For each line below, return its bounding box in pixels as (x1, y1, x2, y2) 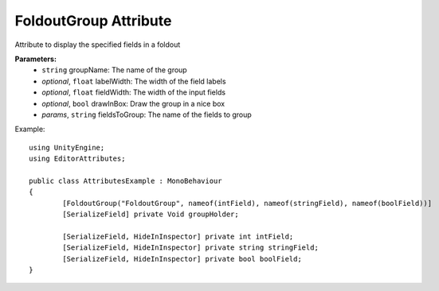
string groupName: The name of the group (41, 65, 187, 75)
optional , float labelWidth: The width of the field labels (41, 76, 226, 86)
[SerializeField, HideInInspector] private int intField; (62, 231, 294, 241)
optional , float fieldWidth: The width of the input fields (41, 87, 226, 97)
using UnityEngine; (29, 143, 105, 152)
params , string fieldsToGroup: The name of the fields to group (41, 110, 253, 119)
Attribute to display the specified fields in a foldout (14, 40, 181, 49)
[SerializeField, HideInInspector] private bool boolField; (62, 254, 302, 263)
